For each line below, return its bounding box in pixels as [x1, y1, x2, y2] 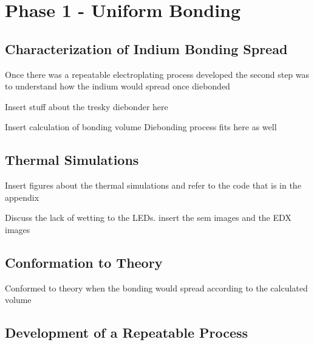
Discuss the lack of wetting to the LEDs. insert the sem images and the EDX [5, 211, 292, 224]
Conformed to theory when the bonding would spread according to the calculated [5, 281, 308, 294]
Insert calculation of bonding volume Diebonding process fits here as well [5, 120, 277, 133]
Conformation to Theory [5, 253, 163, 271]
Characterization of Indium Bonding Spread [5, 39, 288, 58]
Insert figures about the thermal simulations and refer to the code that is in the [5, 179, 301, 192]
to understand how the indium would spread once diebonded [5, 80, 230, 92]
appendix [5, 190, 39, 203]
